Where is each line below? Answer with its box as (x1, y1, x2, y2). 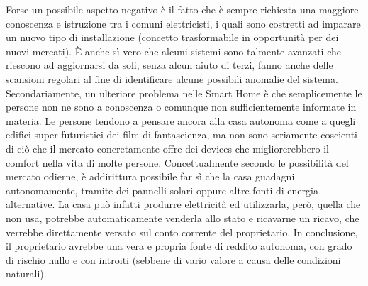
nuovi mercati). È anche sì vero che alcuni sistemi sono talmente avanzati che (6, 43, 342, 58)
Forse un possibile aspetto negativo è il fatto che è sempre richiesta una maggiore (6, 2, 359, 16)
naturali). (6, 266, 47, 281)
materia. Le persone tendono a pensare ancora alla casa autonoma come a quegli (6, 113, 356, 128)
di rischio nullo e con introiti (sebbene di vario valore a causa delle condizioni (6, 252, 341, 267)
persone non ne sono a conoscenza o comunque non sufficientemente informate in (6, 99, 357, 114)
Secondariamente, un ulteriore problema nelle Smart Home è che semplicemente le (6, 85, 362, 100)
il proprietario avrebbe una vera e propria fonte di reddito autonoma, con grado (6, 238, 352, 253)
